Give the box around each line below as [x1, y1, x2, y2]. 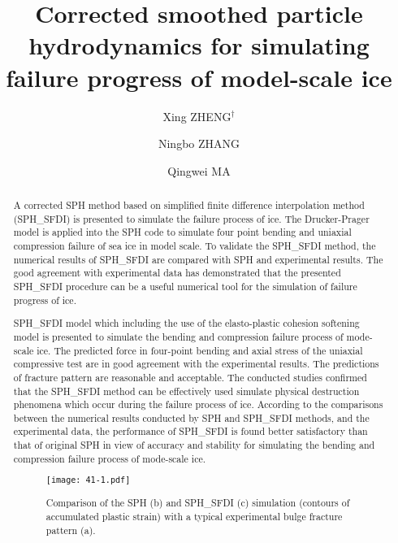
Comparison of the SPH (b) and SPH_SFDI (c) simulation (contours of [45, 496, 350, 510]
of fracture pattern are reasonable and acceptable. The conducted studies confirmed [13, 370, 367, 384]
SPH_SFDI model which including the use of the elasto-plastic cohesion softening [13, 316, 360, 330]
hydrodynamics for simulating [28, 28, 370, 62]
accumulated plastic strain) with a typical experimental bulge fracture [45, 510, 343, 523]
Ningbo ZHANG [158, 135, 240, 152]
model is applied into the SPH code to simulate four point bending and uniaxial [13, 225, 352, 239]
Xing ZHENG [162, 107, 231, 124]
